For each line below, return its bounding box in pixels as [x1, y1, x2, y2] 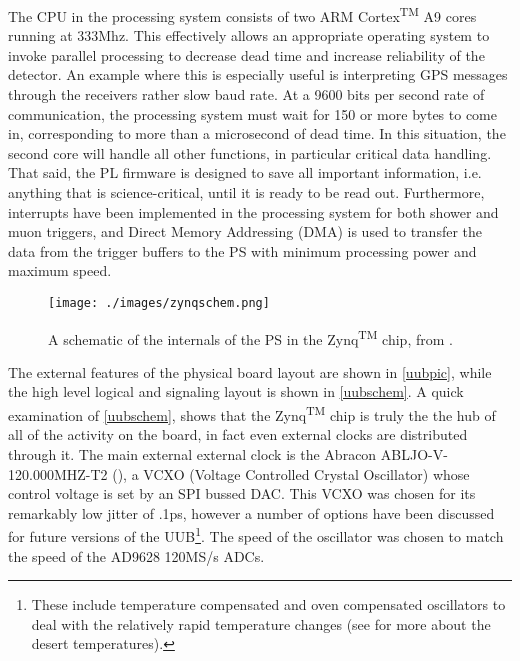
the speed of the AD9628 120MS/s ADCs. [8, 545, 265, 566]
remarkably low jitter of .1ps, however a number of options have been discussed [8, 502, 495, 523]
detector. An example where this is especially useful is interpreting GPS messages [8, 64, 508, 85]
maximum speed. [8, 260, 112, 281]
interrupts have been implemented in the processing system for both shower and [8, 201, 499, 222]
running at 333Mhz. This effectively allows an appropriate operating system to [8, 25, 490, 46]
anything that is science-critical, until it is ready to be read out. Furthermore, [8, 182, 485, 202]
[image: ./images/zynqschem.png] [48, 295, 270, 310]
